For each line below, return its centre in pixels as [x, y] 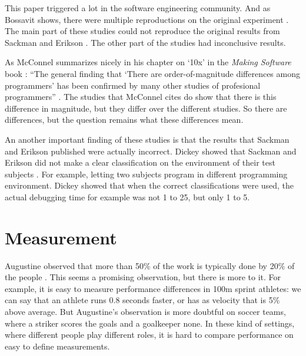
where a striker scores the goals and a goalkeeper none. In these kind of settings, [150, 323]
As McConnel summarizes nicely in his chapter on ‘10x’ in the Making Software [148, 62]
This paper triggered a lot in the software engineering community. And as [138, 8]
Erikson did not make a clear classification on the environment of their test [140, 162]
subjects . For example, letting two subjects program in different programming [146, 174]
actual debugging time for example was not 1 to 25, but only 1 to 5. [127, 197]
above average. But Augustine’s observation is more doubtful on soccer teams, [145, 311]
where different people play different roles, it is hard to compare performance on [149, 335]
